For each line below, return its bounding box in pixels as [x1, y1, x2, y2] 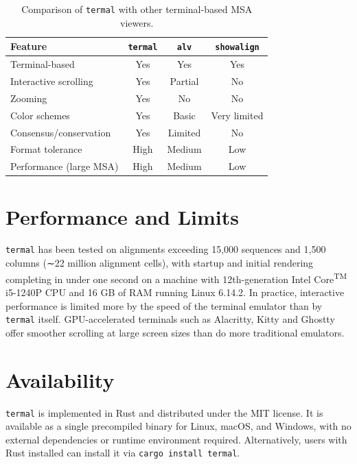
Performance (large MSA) [10, 159, 119, 173]
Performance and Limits [5, 202, 239, 230]
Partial [170, 74, 199, 88]
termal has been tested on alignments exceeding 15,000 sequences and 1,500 [5, 242, 326, 256]
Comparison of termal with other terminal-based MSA [21, 2, 253, 16]
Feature [10, 39, 47, 53]
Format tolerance [10, 142, 82, 156]
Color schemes [10, 108, 70, 122]
